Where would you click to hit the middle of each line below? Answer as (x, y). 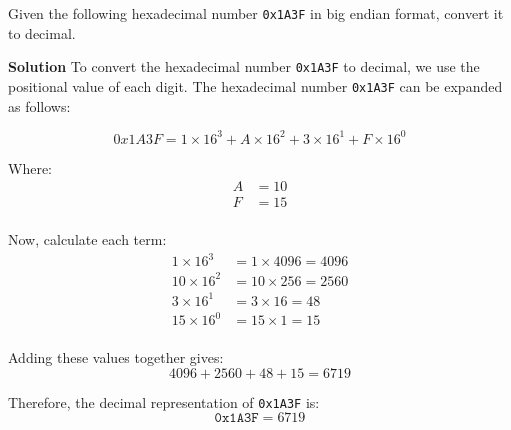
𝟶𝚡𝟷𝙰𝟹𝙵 (236, 418)
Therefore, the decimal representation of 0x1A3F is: (164, 401)
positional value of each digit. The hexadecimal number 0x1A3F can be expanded (255, 85)
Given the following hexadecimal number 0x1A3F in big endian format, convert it (256, 13)
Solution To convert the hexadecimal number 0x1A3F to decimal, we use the (244, 66)
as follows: (39, 105)
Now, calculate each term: (87, 239)
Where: (30, 167)
